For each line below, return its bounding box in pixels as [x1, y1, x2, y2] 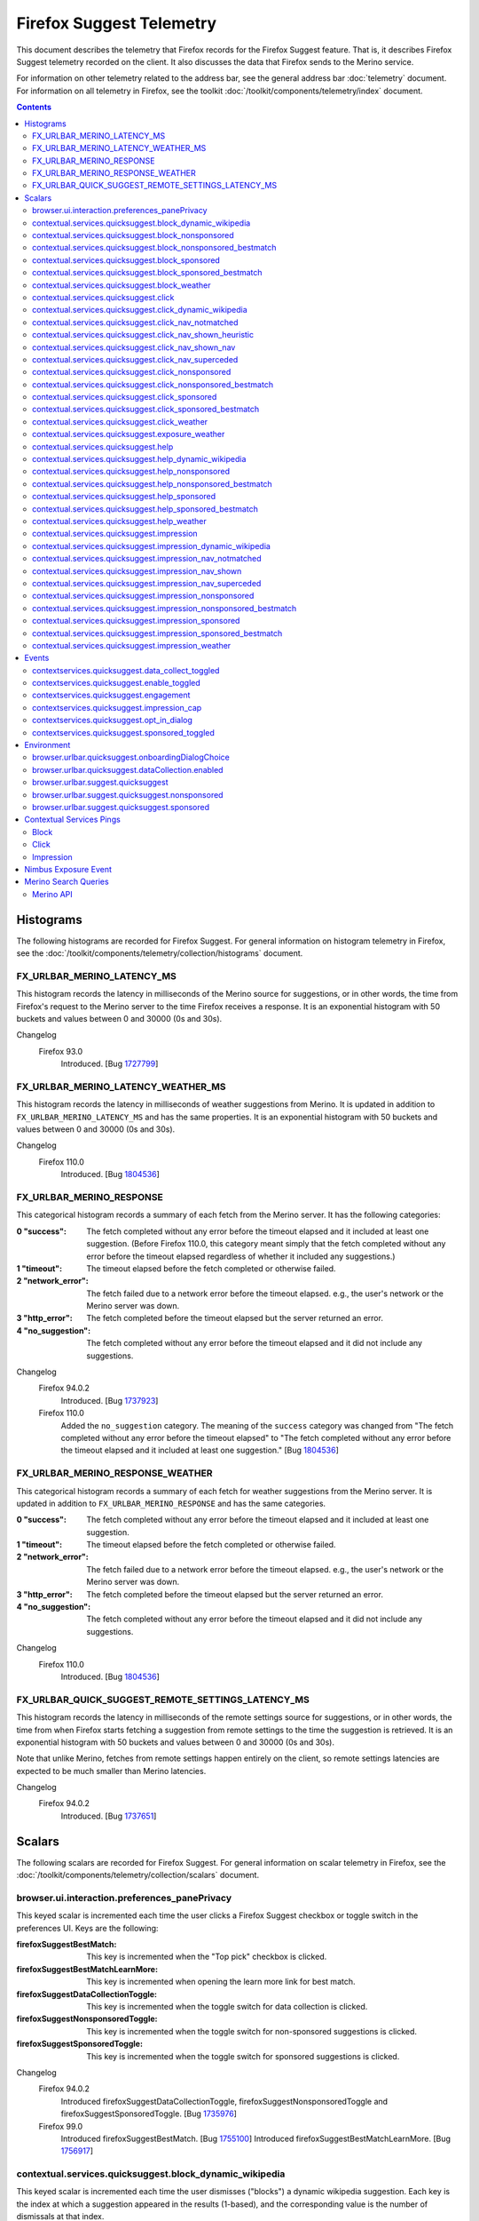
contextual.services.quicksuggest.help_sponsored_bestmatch [32, 503, 259, 514]
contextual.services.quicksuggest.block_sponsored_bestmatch [32, 267, 263, 278]
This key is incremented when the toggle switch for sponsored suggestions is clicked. [86, 2050, 400, 2061]
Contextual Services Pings [24, 814, 122, 825]
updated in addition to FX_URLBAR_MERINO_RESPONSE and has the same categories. [16, 1498, 326, 1509]
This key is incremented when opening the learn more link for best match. [86, 1977, 356, 1987]
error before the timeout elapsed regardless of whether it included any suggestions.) [86, 1251, 396, 1262]
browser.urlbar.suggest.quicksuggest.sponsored [32, 801, 210, 812]
